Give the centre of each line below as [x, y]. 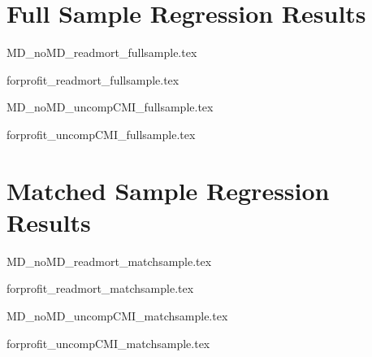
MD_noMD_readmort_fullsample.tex [102, 52]
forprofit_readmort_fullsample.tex [93, 79]
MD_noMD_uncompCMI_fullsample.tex [110, 107]
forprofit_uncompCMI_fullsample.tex [101, 134]
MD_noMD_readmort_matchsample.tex [109, 261]
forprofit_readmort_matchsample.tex [100, 288]
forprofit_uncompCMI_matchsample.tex [108, 343]
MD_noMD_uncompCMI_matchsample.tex [117, 316]
